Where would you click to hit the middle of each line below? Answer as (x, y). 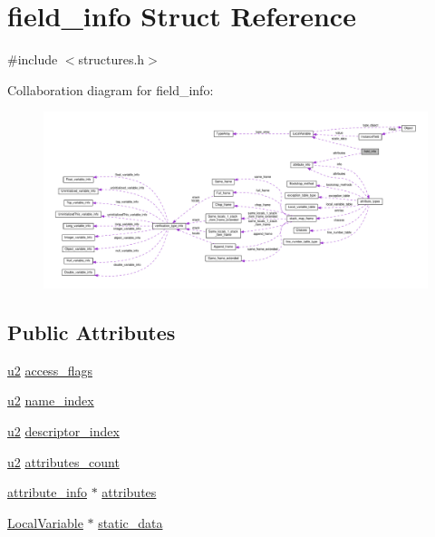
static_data (130, 522)
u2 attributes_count (63, 461)
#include (33, 59)
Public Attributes (92, 332)
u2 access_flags (50, 370)
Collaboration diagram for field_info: (111, 89)
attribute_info (47, 492)
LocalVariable (45, 522)
